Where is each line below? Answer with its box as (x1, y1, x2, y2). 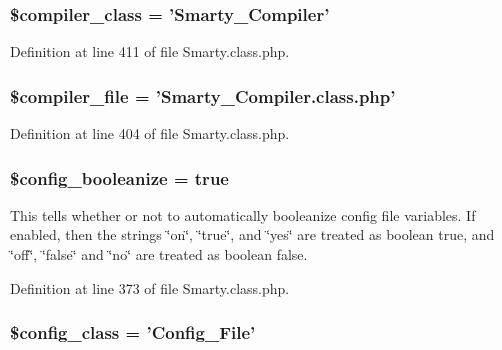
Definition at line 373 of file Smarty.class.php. (10, 277, 290, 298)
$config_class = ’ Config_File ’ (10, 320, 256, 345)
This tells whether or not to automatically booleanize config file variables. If (10, 204, 476, 225)
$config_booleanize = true (10, 165, 229, 190)
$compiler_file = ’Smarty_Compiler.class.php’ (10, 83, 396, 108)
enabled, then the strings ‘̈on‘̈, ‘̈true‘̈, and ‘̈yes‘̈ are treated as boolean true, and (10, 224, 495, 245)
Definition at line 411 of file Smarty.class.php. (10, 41, 290, 62)
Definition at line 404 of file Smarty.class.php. (10, 123, 290, 144)
